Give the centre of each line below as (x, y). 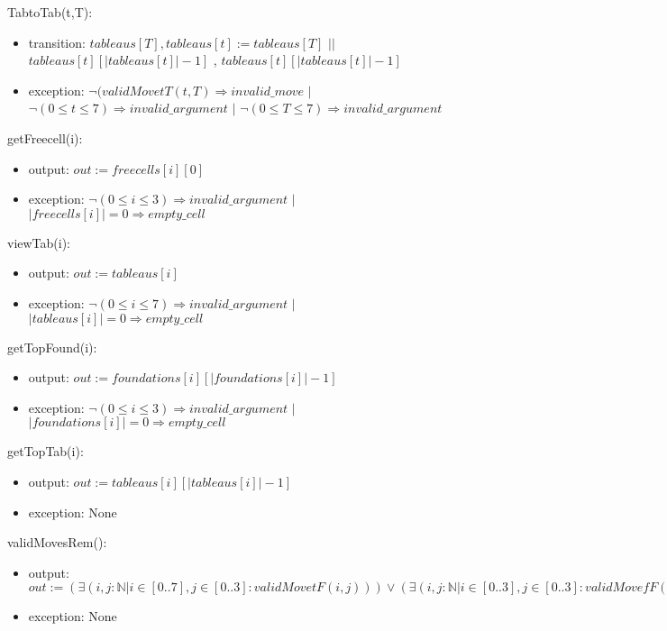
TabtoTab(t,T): (50, 12)
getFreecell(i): (45, 137)
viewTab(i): (39, 242)
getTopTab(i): (46, 451)
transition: (57, 42)
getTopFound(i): (52, 347)
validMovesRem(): (57, 542)
